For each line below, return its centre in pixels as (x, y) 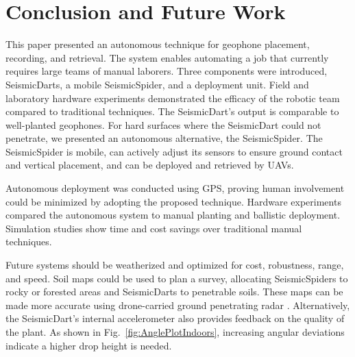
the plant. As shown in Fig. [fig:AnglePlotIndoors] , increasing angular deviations (175, 332)
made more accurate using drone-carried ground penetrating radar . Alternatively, (178, 305)
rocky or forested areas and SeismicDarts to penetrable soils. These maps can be (174, 292)
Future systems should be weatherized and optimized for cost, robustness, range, (175, 265)
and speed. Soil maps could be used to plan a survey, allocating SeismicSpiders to (177, 278)
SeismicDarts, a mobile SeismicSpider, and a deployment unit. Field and (157, 84)
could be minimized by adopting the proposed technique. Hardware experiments (173, 201)
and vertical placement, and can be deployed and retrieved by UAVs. (150, 165)
